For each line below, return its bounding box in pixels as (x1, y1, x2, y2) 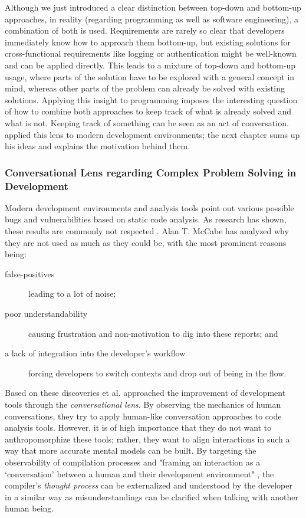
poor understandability (5, 307, 88, 320)
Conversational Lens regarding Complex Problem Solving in (5, 165, 297, 179)
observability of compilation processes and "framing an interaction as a (5, 455, 261, 468)
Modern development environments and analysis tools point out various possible (5, 201, 294, 214)
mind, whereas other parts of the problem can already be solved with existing (5, 82, 285, 94)
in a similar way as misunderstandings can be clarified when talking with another (5, 490, 298, 503)
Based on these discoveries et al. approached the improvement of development (5, 386, 286, 399)
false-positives (5, 267, 55, 280)
